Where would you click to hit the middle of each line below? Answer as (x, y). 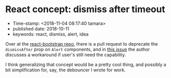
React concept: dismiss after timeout (85, 9)
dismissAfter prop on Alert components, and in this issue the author (78, 49)
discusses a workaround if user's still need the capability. (66, 55)
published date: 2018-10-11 (41, 28)
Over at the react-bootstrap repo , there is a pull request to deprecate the (82, 44)
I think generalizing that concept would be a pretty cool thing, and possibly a (86, 64)
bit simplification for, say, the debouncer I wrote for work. (66, 70)
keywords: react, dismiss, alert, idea (51, 34)
